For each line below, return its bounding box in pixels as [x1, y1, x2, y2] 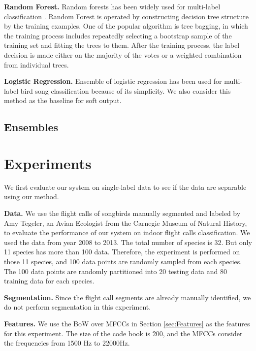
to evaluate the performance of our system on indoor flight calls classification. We [4, 227, 250, 238]
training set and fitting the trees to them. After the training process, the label [4, 40, 240, 50]
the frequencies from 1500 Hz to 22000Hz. [4, 338, 130, 348]
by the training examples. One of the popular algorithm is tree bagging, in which [4, 21, 248, 31]
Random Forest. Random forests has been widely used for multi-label [4, 1, 221, 11]
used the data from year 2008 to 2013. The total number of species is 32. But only [4, 237, 252, 247]
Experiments [4, 153, 92, 173]
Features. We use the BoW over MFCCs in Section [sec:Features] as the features [4, 318, 250, 328]
